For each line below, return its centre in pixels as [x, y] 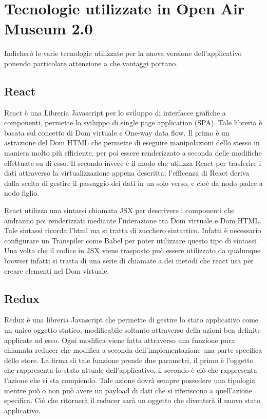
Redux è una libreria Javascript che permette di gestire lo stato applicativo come [131, 320]
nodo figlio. [22, 193]
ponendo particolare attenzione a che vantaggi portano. [91, 63]
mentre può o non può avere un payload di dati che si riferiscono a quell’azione [128, 390]
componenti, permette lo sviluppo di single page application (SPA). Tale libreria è [133, 122]
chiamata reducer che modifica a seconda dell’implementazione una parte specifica [133, 350]
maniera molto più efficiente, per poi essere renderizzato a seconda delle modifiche [133, 153]
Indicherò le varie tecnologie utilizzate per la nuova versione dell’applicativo [123, 53]
